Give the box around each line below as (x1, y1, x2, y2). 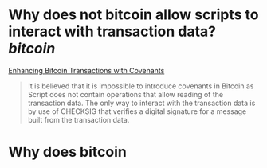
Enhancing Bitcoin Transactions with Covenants (8, 65, 165, 75)
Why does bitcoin (8, 143, 128, 161)
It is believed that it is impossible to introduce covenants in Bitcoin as (27, 81, 254, 91)
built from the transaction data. (27, 115, 130, 124)
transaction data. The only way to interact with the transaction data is (27, 98, 256, 107)
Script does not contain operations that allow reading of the (27, 89, 224, 99)
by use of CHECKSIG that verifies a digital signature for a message (27, 106, 247, 116)
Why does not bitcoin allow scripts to (8, 6, 259, 24)
